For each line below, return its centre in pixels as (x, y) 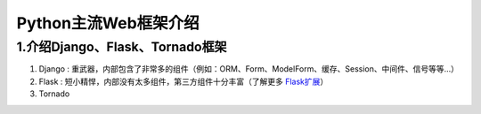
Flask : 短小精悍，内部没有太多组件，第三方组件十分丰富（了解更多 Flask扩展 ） (183, 81)
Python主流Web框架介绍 (108, 23)
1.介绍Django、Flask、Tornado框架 (122, 47)
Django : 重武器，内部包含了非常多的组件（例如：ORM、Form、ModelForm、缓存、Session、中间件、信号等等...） (249, 69)
